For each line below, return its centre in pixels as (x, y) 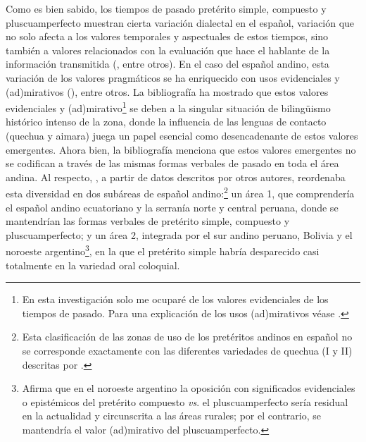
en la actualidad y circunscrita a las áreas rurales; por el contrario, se (171, 416)
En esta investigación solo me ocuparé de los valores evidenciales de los (175, 299)
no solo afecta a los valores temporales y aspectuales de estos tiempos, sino (167, 36)
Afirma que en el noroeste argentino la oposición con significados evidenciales (189, 388)
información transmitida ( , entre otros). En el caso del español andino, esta (168, 64)
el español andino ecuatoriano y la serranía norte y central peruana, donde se (172, 207)
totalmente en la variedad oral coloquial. (93, 265)
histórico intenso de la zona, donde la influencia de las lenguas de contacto (166, 122)
